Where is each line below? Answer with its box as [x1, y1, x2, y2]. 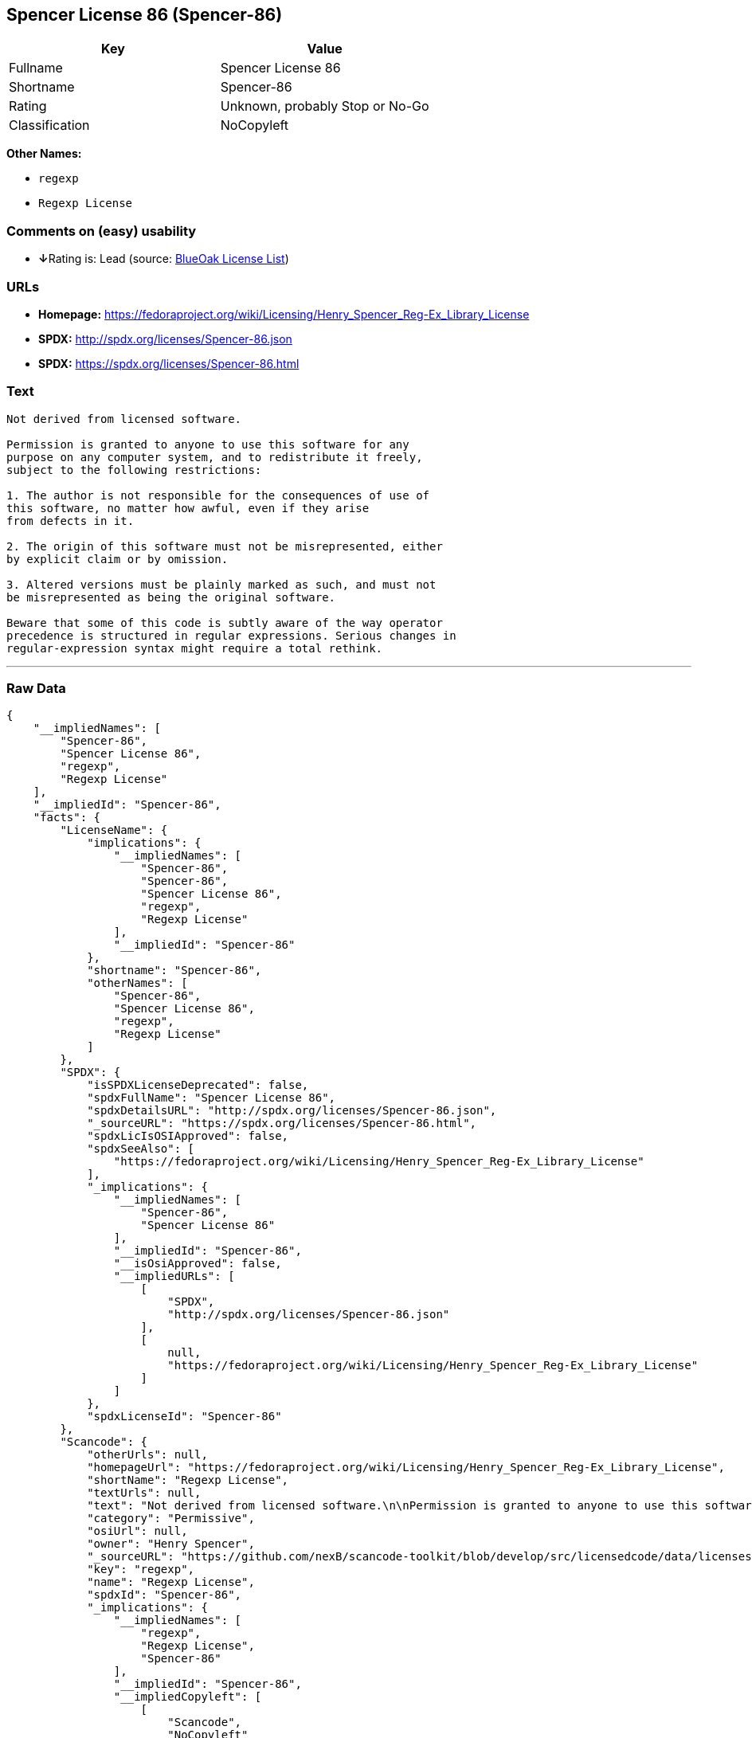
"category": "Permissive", [87, 1512, 255, 1525]
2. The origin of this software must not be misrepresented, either [6, 539, 443, 553]
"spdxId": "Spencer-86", [87, 1588, 242, 1602]
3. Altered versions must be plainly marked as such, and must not [6, 577, 437, 591]
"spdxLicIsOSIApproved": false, [87, 1129, 289, 1143]
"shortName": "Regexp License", [87, 1474, 289, 1487]
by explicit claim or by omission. [6, 552, 229, 566]
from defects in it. [6, 514, 135, 527]
